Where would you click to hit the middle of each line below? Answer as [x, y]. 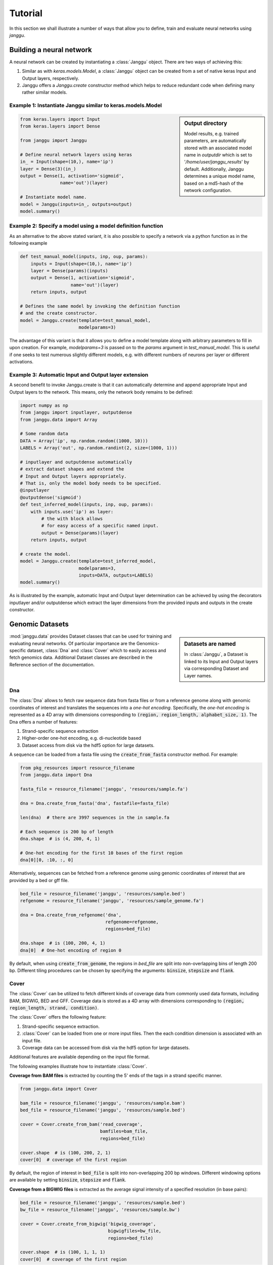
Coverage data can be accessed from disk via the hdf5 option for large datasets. [106, 1047]
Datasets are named [210, 644]
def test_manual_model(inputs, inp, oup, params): [84, 257]
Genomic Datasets [39, 624]
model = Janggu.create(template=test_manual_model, [85, 320]
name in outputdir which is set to [218, 155]
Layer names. [198, 676]
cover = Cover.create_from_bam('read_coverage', [81, 1124]
